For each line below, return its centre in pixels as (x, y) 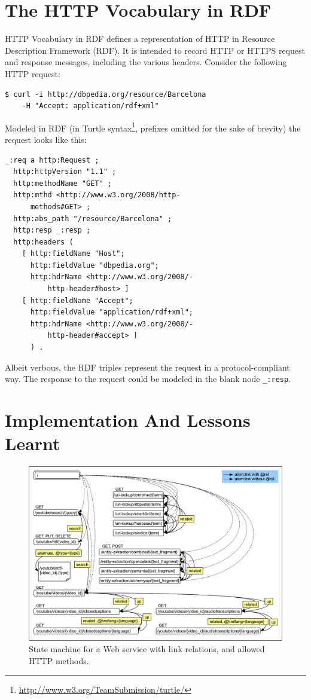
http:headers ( (43, 242)
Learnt (33, 443)
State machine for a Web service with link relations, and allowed (147, 649)
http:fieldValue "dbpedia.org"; (94, 265)
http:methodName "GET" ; (62, 183)
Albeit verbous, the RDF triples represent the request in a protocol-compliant (147, 367)
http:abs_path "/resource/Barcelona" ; (93, 218)
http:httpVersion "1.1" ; (65, 172)
